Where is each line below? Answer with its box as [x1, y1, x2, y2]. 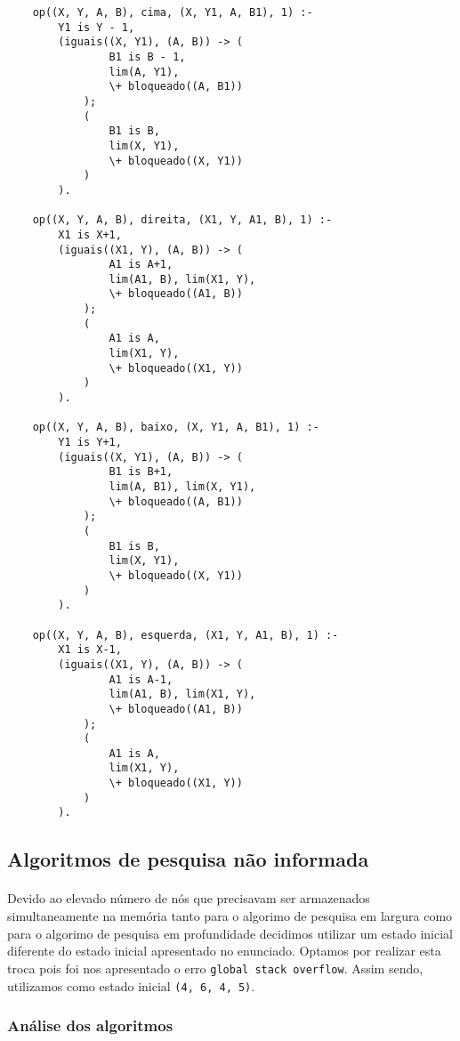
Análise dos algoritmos [7, 1014, 174, 1037]
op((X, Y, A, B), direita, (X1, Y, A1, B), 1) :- [32, 214, 333, 227]
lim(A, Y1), [109, 65, 180, 78]
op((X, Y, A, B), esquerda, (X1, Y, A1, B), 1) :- [32, 628, 339, 642]
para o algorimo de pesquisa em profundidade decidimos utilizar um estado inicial [7, 924, 453, 942]
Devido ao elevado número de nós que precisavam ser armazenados [7, 889, 370, 908]
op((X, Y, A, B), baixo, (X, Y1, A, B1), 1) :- [32, 421, 319, 434]
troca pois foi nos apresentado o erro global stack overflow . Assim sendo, [7, 958, 424, 977]
